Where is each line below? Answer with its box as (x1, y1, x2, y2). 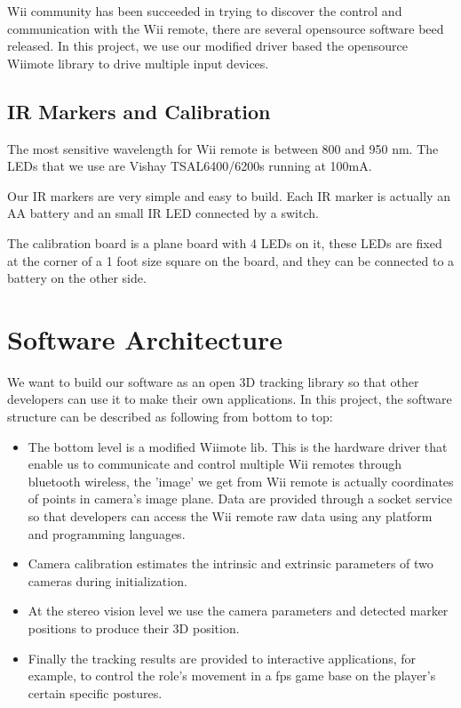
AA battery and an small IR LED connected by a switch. (7, 204, 319, 222)
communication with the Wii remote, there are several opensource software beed (7, 19, 444, 37)
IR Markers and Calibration (7, 97, 271, 125)
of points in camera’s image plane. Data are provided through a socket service (28, 489, 452, 508)
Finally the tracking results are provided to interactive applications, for (28, 648, 417, 667)
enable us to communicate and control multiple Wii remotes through (28, 455, 402, 473)
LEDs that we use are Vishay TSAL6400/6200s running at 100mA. (7, 157, 372, 175)
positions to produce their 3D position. (28, 618, 240, 637)
